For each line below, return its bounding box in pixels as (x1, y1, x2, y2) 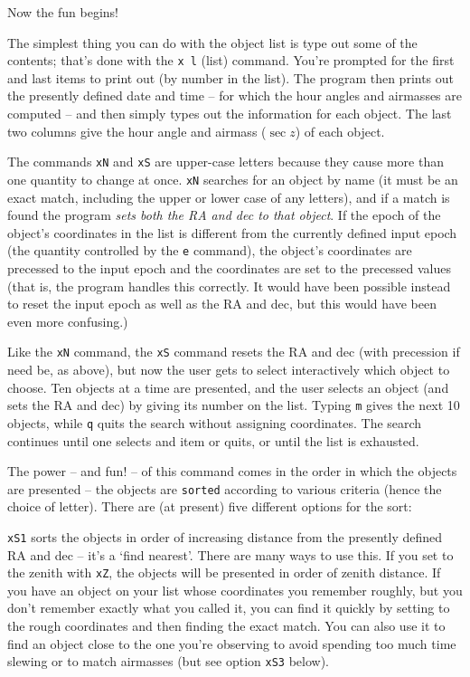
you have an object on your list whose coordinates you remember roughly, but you (7, 580, 463, 599)
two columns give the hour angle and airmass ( (7, 121, 267, 140)
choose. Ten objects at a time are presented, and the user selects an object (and (7, 377, 449, 396)
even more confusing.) (7, 311, 128, 330)
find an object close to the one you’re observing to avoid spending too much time (7, 634, 456, 653)
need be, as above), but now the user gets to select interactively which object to (7, 360, 450, 378)
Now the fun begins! (7, 3, 118, 21)
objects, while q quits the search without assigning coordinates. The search (7, 413, 422, 432)
